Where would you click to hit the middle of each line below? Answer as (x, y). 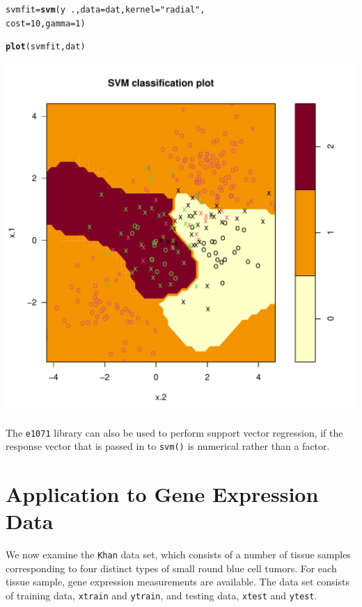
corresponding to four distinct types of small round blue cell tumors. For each (171, 568)
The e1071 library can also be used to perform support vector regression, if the (174, 432)
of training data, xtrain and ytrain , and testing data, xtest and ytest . (162, 596)
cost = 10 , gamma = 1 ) (46, 23)
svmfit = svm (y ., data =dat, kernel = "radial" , (105, 10)
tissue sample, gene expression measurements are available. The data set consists (178, 582)
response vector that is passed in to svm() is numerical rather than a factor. (168, 446)
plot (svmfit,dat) (46, 47)
